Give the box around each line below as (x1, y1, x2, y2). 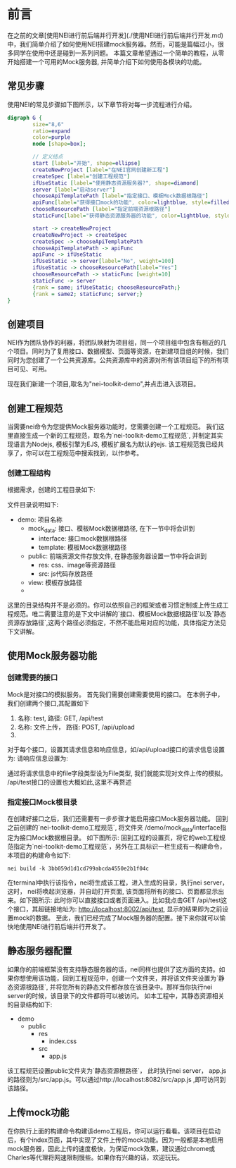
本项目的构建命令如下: (7, 851, 72, 859)
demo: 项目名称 (17, 515, 63, 524)
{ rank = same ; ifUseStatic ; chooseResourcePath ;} (32, 283, 181, 291)
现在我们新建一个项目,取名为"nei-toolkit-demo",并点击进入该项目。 (7, 380, 200, 388)
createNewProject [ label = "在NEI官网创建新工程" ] (32, 166, 169, 173)
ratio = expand (32, 128, 71, 135)
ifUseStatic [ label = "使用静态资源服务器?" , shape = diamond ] (32, 179, 199, 187)
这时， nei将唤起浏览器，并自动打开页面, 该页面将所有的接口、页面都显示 (7, 887, 218, 895)
